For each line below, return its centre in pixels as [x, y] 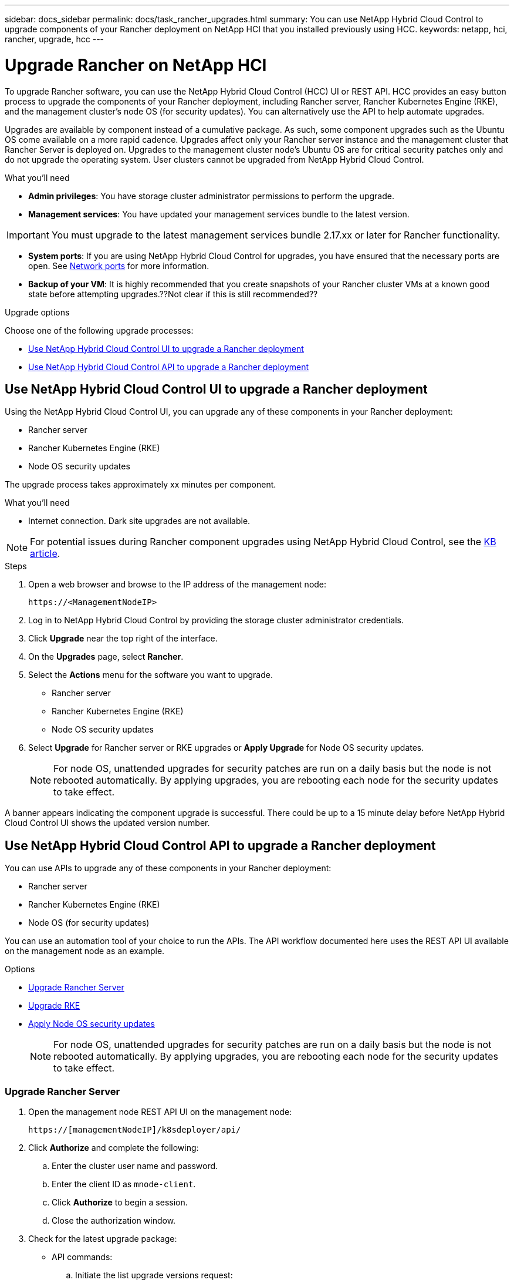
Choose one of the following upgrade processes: [99, 330]
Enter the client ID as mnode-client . [124, 1184]
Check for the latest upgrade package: [103, 1238]
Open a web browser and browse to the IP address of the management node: [177, 585]
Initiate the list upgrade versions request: [154, 1275]
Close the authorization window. [114, 1220]
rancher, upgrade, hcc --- [55, 39]
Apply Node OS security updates [92, 1024]
